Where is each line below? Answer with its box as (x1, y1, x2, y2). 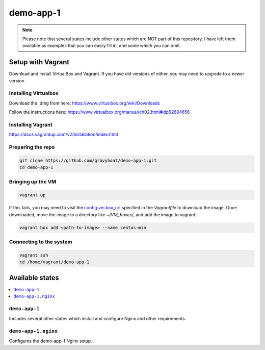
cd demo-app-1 (19, 165, 53, 170)
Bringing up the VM (9, 178, 56, 185)
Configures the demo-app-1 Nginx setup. (9, 338, 93, 344)
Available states (9, 274, 59, 282)
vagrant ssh (19, 252, 49, 258)
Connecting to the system (9, 238, 72, 245)
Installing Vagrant (9, 121, 53, 128)
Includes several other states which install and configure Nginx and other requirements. (9, 316, 186, 322)
